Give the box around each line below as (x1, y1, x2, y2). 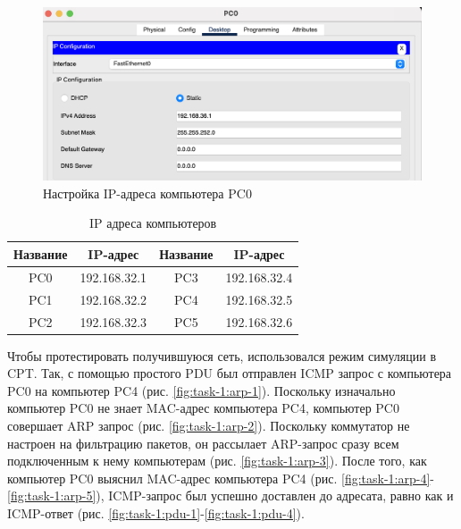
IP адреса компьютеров (89, 214, 217, 232)
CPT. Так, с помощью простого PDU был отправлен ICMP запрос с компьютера (7, 364, 452, 382)
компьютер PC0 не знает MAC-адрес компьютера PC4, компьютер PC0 (7, 399, 399, 417)
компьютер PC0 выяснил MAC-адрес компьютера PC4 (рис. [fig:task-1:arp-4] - (7, 468, 434, 487)
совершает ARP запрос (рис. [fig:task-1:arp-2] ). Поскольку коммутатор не (7, 416, 410, 434)
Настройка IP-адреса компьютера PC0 (43, 183, 252, 202)
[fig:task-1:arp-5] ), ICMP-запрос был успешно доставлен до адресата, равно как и (7, 486, 454, 505)
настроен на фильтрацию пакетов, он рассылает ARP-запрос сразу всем (7, 433, 399, 452)
